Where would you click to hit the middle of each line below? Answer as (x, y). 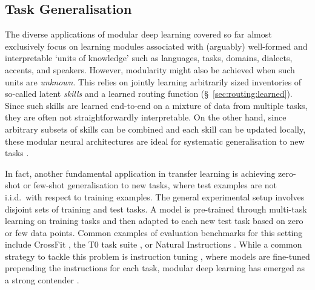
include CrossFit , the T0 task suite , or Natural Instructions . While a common (154, 244)
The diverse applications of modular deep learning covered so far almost (138, 34)
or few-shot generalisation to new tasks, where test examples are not (150, 185)
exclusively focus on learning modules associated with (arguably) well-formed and (156, 46)
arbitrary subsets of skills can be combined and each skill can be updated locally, (155, 129)
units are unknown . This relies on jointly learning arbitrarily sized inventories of (153, 81)
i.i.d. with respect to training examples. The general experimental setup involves (155, 196)
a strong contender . (42, 280)
